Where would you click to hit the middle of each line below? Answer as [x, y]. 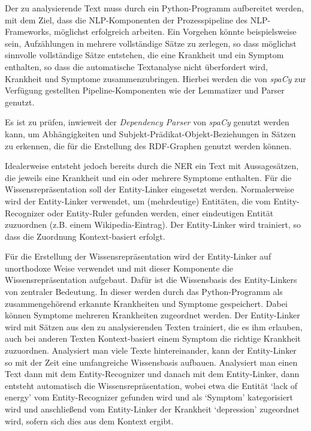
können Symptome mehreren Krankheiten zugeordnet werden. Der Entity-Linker [153, 315]
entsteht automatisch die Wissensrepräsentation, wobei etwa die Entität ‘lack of [151, 385]
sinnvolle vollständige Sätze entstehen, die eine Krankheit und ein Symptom [144, 55]
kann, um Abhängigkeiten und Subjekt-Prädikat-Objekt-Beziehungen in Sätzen [150, 133]
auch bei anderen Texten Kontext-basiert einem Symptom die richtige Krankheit [153, 338]
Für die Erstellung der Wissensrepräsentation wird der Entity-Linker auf [138, 256]
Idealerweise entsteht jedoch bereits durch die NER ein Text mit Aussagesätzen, [152, 166]
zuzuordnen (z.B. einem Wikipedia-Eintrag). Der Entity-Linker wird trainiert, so [153, 224]
